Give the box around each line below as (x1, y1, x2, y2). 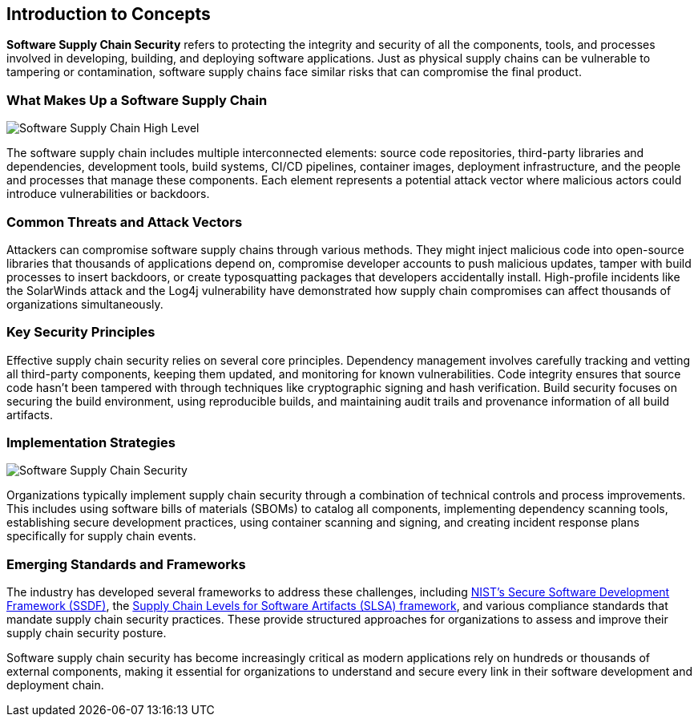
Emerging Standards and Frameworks (6, 555, 246, 572)
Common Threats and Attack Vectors (6, 213, 243, 230)
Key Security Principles (6, 324, 155, 341)
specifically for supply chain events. (6, 529, 196, 543)
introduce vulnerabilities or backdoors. (6, 187, 210, 201)
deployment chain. (6, 678, 104, 693)
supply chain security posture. (6, 626, 167, 640)
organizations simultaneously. (6, 297, 163, 311)
